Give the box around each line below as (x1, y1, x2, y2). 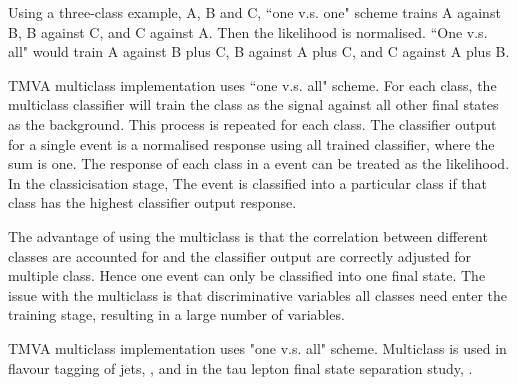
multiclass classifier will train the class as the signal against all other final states (8, 94, 499, 115)
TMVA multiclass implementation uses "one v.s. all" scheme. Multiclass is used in (8, 337, 507, 358)
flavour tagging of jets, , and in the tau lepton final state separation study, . (8, 357, 473, 378)
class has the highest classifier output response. (8, 192, 297, 213)
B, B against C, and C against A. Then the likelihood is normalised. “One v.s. (8, 21, 488, 42)
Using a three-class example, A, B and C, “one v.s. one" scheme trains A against (8, 2, 501, 22)
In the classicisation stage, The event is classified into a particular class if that (8, 172, 488, 193)
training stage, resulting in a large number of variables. (8, 304, 345, 325)
